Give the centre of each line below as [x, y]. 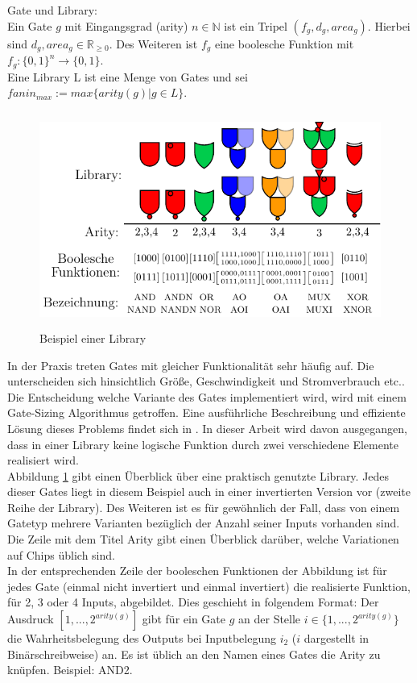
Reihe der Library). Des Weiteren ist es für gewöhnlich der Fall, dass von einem [204, 507]
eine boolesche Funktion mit [284, 43]
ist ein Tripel [256, 25]
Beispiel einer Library [93, 337]
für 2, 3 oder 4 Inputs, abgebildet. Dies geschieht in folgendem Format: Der [193, 602]
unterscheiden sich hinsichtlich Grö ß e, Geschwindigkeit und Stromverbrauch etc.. [206, 381]
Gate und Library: [53, 10]
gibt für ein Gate [184, 619]
